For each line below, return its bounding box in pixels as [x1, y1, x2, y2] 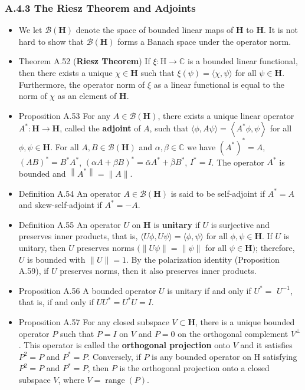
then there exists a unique [18, 67, 113, 78]
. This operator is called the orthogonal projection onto [18, 339, 231, 351]
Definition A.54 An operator [18, 187, 121, 199]
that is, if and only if [18, 296, 94, 308]
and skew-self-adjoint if [18, 199, 102, 211]
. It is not [264, 24, 299, 36]
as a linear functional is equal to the [153, 78, 284, 90]
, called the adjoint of [60, 122, 141, 134]
